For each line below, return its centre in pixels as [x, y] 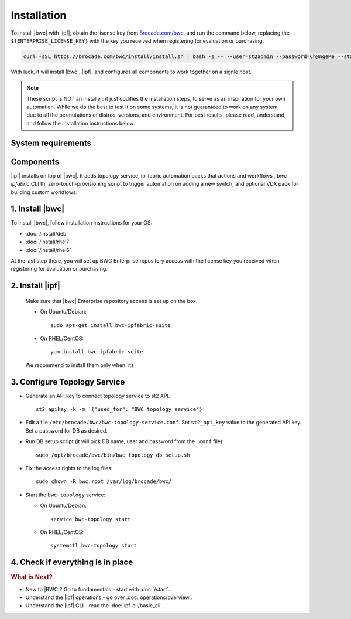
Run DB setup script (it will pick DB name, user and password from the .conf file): [125, 441]
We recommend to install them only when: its [80, 365]
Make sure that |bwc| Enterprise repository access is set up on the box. [111, 301]
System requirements [51, 143]
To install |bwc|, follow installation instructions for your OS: [82, 223]
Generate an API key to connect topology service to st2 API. [98, 396]
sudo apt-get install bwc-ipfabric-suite [111, 325]
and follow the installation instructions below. [81, 123]
